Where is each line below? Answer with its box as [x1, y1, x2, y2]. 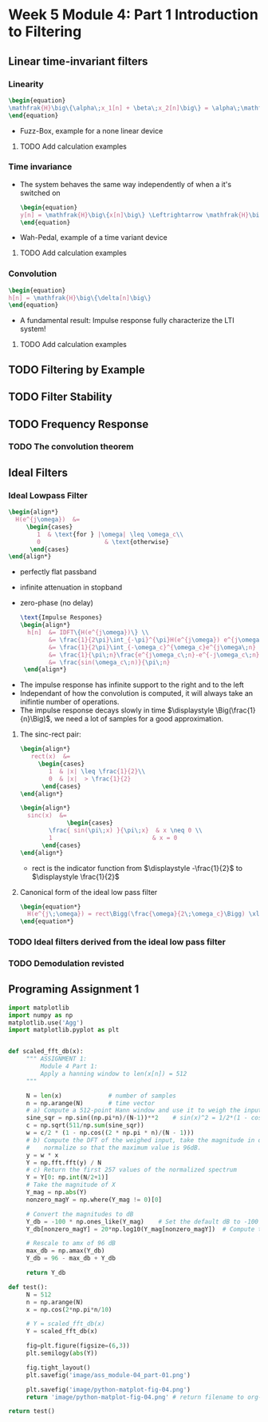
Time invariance [8, 162, 73, 173]
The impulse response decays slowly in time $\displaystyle [19, 705, 214, 715]
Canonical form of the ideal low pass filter [19, 887, 158, 897]
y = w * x [26, 1151, 59, 1159]
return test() [8, 1408, 56, 1416]
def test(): [8, 1283, 48, 1291]
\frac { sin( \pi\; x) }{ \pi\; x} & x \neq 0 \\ [49, 826, 203, 834]
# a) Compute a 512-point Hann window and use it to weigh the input [26, 1106, 262, 1115]
